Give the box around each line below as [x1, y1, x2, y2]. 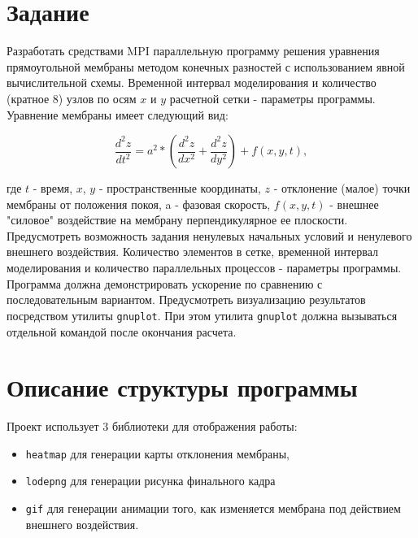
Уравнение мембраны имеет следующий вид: [7, 106, 229, 123]
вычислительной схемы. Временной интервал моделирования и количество [7, 74, 377, 91]
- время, [33, 180, 73, 197]
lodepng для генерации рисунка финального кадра [25, 472, 276, 489]
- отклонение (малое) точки [273, 180, 411, 197]
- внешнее [329, 195, 379, 212]
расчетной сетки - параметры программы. [169, 89, 376, 106]
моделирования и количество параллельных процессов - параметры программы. [7, 259, 402, 276]
